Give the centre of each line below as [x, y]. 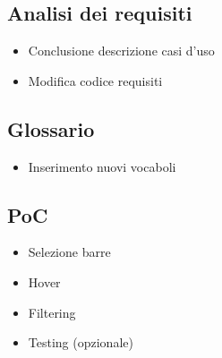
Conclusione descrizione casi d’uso [121, 51]
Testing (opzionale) [81, 342]
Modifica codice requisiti [95, 80]
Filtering [52, 312]
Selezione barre [69, 252]
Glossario [51, 128]
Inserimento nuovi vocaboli [102, 166]
